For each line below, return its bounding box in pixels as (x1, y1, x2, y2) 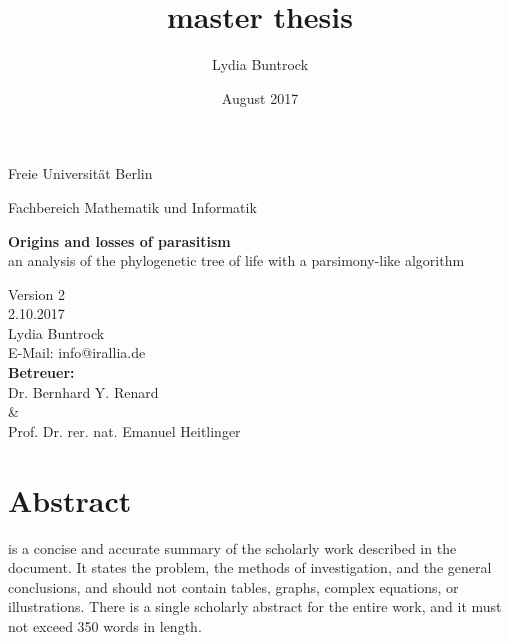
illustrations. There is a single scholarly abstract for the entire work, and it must (8, 596, 502, 617)
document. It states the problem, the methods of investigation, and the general (8, 557, 492, 578)
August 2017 (221, 87, 299, 108)
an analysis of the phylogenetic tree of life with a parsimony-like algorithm (8, 250, 465, 271)
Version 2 (8, 283, 65, 304)
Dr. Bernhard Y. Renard (8, 381, 159, 402)
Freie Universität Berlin (8, 163, 153, 184)
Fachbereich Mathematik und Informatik (8, 196, 257, 217)
